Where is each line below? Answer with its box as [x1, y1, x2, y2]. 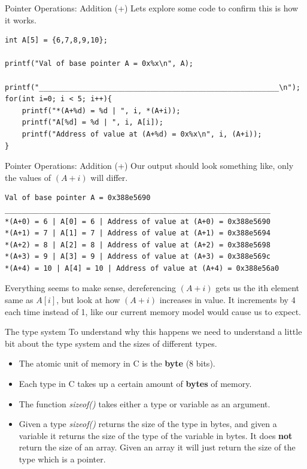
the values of [5, 171, 51, 183]
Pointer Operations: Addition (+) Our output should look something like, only [5, 159, 294, 172]
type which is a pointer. [19, 453, 106, 465]
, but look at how [56, 293, 120, 306]
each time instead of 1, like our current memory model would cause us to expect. [5, 305, 301, 317]
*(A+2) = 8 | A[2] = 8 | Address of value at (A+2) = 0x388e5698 [5, 240, 270, 249]
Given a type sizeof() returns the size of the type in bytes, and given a [19, 417, 277, 430]
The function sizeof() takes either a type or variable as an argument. [19, 397, 270, 410]
